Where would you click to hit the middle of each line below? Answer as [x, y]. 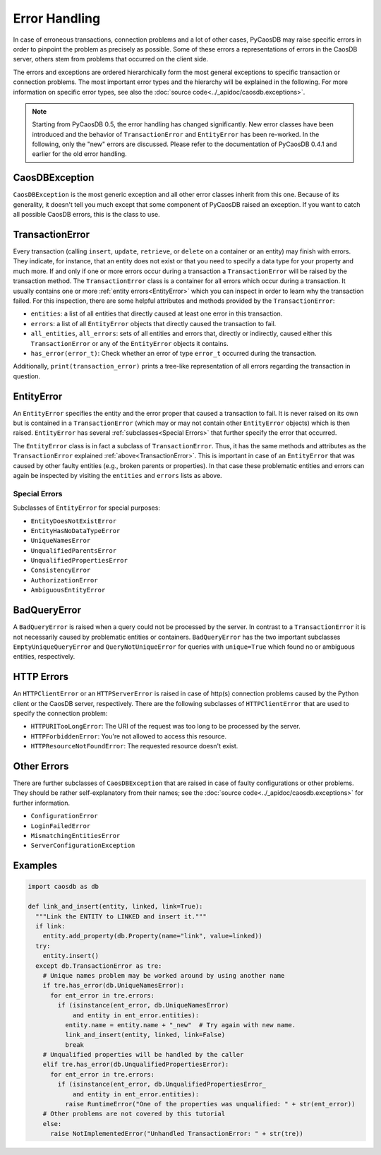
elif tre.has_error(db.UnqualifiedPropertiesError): [136, 1065]
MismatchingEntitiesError [75, 836]
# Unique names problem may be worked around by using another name [164, 975]
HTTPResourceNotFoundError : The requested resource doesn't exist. [134, 746]
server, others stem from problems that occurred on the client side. [110, 59]
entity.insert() [71, 956]
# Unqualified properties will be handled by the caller [143, 1055]
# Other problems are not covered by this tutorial [134, 1114]
